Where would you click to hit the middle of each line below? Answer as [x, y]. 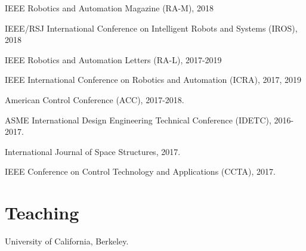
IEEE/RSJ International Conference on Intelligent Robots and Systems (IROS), [151, 28]
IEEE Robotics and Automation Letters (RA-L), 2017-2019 [113, 59]
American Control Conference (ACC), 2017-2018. [95, 99]
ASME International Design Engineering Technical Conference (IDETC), [138, 120]
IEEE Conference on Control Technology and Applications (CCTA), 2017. [140, 171]
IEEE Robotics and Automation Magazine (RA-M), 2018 [109, 8]
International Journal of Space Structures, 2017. [93, 151]
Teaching [42, 213]
